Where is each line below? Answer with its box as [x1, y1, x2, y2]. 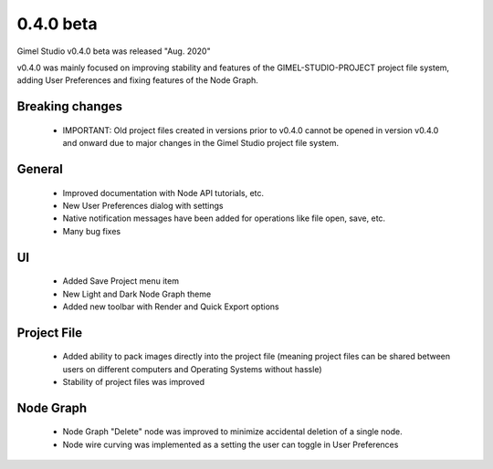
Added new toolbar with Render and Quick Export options [62, 301, 279, 312]
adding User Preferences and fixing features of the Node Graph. [16, 75, 259, 86]
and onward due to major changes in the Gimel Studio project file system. [62, 138, 340, 149]
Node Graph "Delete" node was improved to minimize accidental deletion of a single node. [62, 426, 404, 437]
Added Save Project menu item [62, 276, 180, 287]
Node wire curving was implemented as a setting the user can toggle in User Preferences [62, 439, 399, 450]
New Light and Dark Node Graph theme [62, 288, 212, 299]
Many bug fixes [62, 225, 121, 236]
